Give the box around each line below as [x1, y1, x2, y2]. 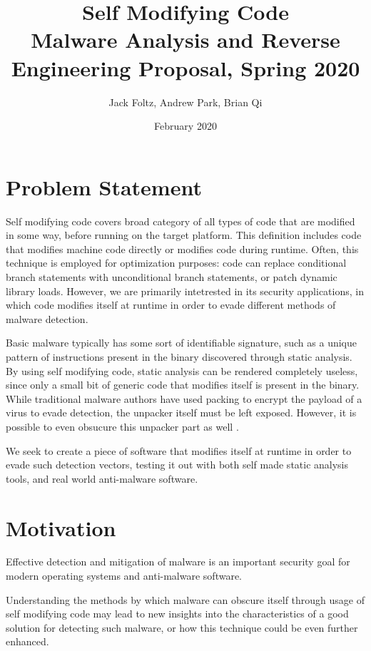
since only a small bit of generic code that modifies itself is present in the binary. [6, 377, 360, 392]
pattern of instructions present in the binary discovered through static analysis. [6, 349, 352, 364]
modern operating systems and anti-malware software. [6, 568, 243, 583]
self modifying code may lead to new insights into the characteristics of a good [6, 606, 349, 621]
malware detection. [6, 311, 88, 326]
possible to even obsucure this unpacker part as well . [6, 419, 239, 434]
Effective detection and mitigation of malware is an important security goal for [6, 554, 350, 569]
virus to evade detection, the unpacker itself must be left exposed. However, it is [6, 405, 357, 420]
